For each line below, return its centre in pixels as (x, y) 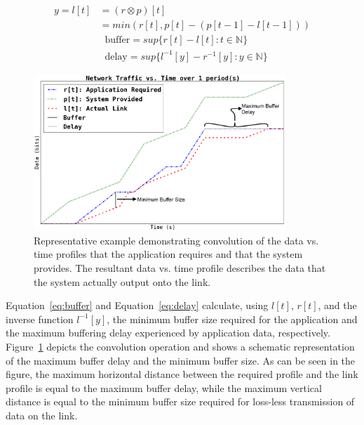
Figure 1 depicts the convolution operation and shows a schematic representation (180, 347)
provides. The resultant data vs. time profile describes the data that (180, 268)
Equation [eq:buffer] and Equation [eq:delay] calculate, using (137, 305)
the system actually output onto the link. (122, 281)
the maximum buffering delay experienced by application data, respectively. (168, 333)
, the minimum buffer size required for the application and (232, 319)
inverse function (40, 319)
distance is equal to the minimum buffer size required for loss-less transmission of (180, 401)
